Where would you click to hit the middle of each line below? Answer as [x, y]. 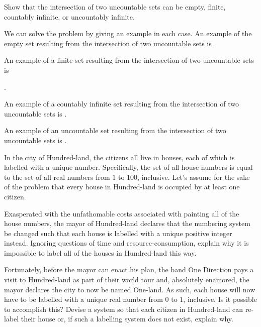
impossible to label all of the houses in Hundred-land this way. [100, 252]
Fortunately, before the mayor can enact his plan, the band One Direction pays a [129, 269]
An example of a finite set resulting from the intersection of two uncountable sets [129, 60]
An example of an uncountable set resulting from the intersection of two [115, 130]
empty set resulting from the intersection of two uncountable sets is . [110, 43]
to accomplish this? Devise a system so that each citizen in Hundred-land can [124, 309]
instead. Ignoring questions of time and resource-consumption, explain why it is [126, 243]
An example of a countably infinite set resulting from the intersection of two [122, 104]
